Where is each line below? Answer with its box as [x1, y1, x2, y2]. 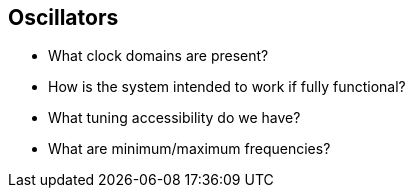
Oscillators [8, 5, 119, 30]
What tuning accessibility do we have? [48, 109, 301, 127]
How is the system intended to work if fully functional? [48, 78, 406, 96]
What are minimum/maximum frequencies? [48, 140, 331, 158]
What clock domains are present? [48, 47, 269, 65]
